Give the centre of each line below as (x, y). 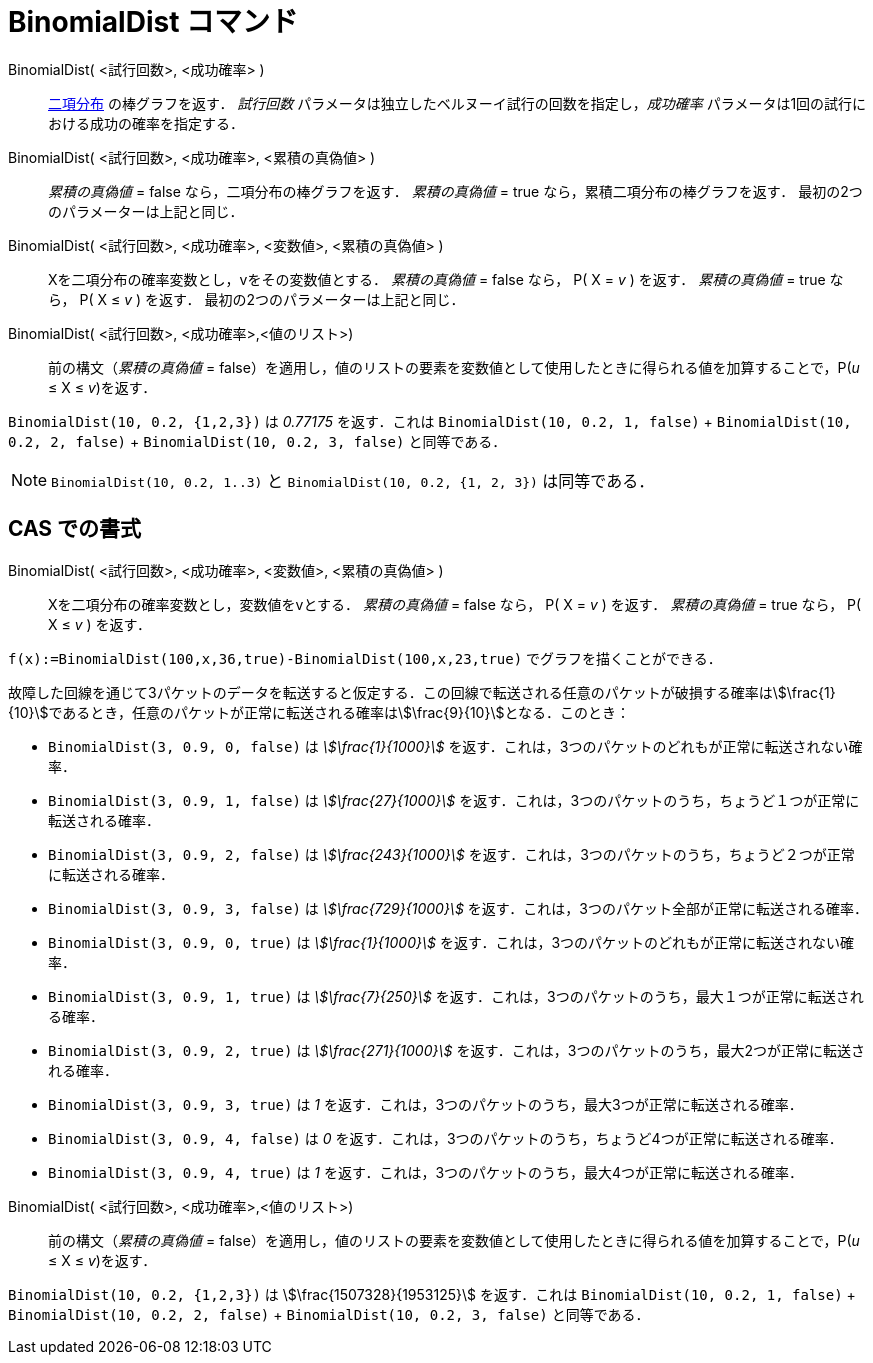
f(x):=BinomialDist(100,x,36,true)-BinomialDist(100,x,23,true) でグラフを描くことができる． (365, 658)
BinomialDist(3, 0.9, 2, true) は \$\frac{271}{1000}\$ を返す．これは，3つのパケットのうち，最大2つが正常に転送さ (457, 1050)
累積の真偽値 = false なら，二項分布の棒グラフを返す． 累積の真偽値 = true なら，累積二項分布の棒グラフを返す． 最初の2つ (455, 191)
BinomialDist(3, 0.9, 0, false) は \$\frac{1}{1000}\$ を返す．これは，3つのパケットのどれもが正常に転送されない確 (455, 746)
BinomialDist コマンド (153, 22)
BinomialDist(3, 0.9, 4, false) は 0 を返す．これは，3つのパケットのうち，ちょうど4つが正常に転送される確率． (445, 1138)
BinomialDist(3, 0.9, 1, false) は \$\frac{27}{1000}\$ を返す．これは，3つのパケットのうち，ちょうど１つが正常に (454, 800)
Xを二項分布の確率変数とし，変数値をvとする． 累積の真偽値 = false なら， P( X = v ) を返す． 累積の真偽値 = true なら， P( (455, 604)
